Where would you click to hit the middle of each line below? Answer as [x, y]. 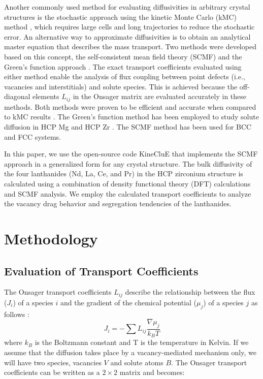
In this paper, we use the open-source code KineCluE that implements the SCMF [131, 154]
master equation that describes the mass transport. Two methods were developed [130, 46]
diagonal [17, 96]
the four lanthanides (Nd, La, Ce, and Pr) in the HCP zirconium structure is [124, 173]
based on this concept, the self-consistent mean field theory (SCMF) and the [123, 56]
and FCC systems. [33, 136]
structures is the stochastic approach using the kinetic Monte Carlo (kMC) [120, 17]
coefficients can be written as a [52, 372]
